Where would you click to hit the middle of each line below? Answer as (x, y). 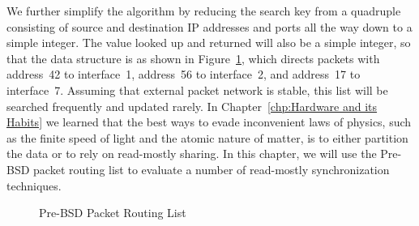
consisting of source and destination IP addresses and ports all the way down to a (209, 26)
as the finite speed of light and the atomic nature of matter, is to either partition (207, 137)
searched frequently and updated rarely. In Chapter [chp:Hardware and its (192, 106)
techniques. (34, 185)
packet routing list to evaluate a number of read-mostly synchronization (212, 169)
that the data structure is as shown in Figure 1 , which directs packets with (193, 58)
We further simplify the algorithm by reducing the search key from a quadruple (204, 11)
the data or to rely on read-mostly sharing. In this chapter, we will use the (192, 154)
